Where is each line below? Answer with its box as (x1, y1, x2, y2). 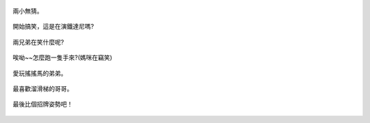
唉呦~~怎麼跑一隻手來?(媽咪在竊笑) (12, 53, 112, 61)
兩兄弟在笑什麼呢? (12, 38, 64, 46)
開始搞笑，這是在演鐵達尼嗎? (12, 23, 95, 31)
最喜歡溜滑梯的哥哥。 (12, 84, 73, 92)
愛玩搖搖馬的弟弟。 (12, 69, 67, 77)
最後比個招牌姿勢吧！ (12, 100, 73, 109)
